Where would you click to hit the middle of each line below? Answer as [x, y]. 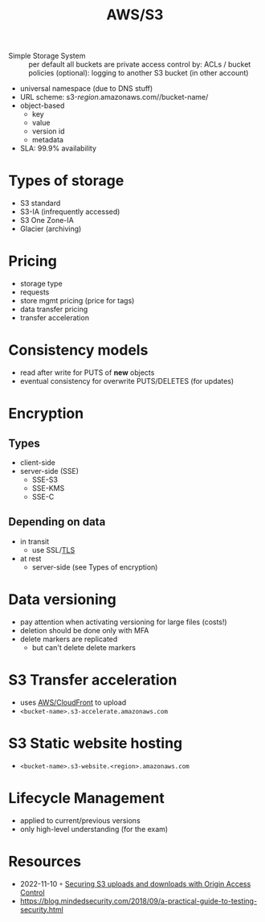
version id [48, 131]
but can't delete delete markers [84, 647]
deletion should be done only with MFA [84, 630]
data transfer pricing [54, 309]
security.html [42, 909]
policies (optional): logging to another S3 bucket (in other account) [139, 73]
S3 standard [40, 204]
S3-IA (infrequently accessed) [70, 212]
